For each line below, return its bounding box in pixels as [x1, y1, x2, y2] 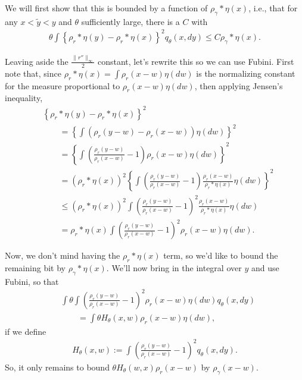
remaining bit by [5, 261, 66, 274]
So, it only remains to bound [5, 360, 110, 373]
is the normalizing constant [196, 67, 295, 79]
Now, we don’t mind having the [5, 249, 120, 262]
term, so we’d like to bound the [163, 249, 278, 262]
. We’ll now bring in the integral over [106, 261, 242, 274]
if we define [5, 325, 46, 337]
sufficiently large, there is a [81, 15, 180, 27]
